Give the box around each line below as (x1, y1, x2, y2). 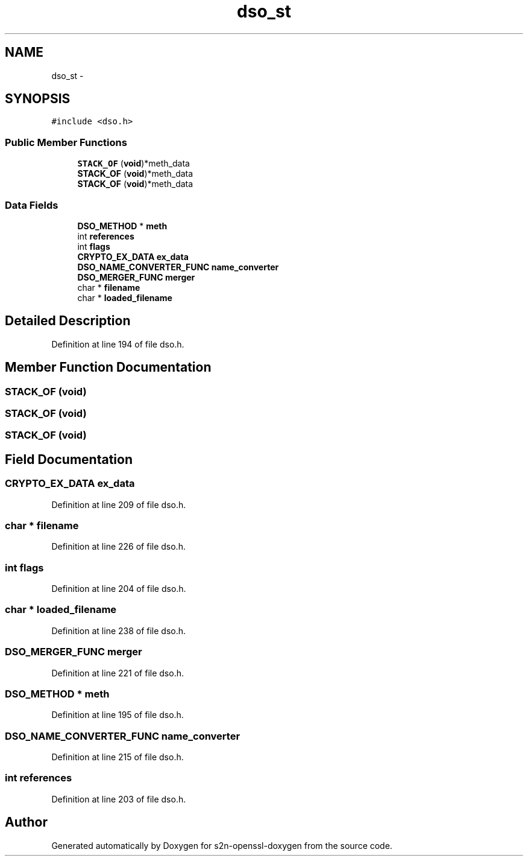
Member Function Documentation (5, 360, 212, 375)
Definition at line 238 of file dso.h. (51, 625, 186, 636)
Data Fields (5, 199, 58, 211)
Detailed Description (5, 313, 131, 329)
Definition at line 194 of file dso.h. (51, 338, 184, 349)
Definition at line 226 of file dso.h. (51, 541, 186, 552)
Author (5, 815, 48, 830)
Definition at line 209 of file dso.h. (51, 499, 186, 510)
